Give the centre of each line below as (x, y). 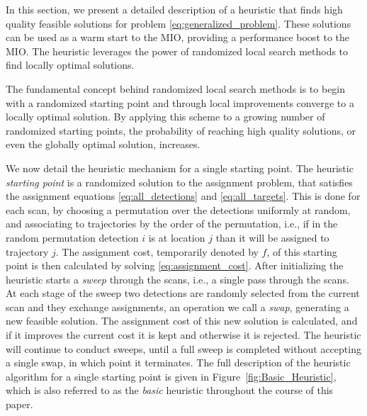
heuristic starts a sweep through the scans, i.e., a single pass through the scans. (177, 279)
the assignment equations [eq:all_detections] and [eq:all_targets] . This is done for (183, 196)
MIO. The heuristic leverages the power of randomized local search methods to (177, 51)
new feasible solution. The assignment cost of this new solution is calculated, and (182, 321)
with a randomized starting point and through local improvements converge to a (180, 102)
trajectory (27, 251)
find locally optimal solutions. (70, 65)
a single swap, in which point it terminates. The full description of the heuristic (178, 362)
